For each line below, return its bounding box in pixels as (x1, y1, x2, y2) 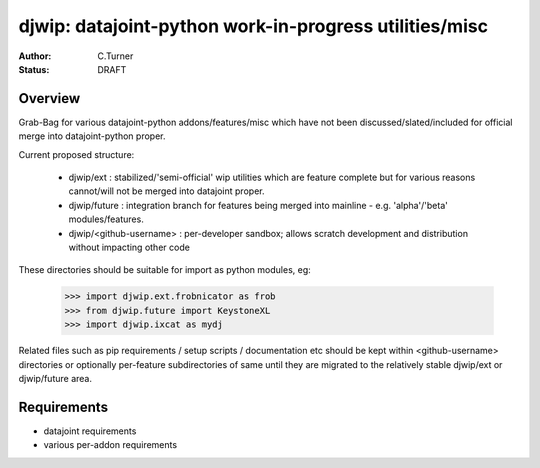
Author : (18, 50, 52, 62)
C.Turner (97, 50, 134, 62)
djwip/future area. (18, 372, 92, 384)
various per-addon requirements (43, 439, 178, 451)
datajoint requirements (43, 425, 137, 437)
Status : (18, 63, 50, 75)
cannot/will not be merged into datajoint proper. (68, 185, 265, 197)
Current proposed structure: (18, 148, 135, 160)
